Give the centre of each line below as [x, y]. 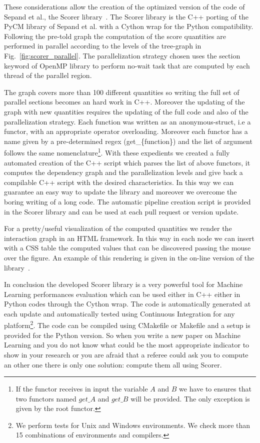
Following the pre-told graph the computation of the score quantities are [115, 36]
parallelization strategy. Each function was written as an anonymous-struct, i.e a [127, 121]
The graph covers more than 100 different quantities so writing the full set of [122, 92]
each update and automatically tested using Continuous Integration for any [119, 313]
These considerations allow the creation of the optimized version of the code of [124, 6]
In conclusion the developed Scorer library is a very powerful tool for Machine [123, 284]
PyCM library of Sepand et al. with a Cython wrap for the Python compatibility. [129, 26]
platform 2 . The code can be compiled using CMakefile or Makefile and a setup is [127, 324]
